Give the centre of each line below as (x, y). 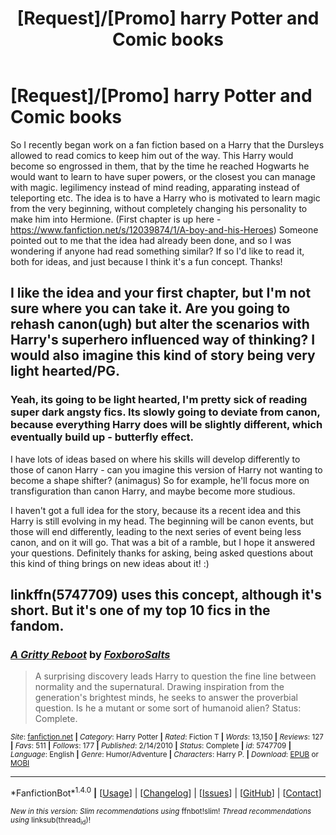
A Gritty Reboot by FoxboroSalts (90, 654)
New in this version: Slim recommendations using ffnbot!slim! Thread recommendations (161, 811)
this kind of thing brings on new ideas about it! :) (110, 563)
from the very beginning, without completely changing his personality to (159, 208)
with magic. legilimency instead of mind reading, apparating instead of (155, 187)
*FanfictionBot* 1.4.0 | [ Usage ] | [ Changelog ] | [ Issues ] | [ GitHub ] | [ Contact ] (166, 792)
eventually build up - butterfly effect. (102, 437)
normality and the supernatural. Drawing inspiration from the (159, 687)
